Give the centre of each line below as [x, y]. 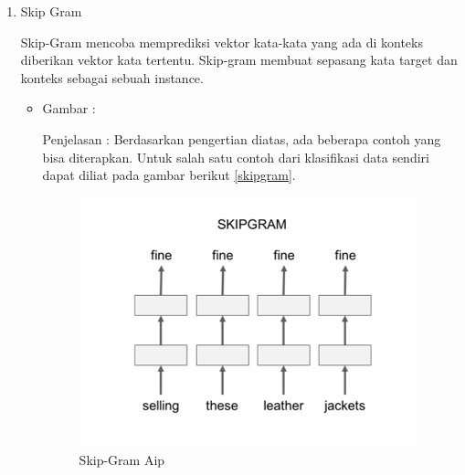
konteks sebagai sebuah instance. [112, 77]
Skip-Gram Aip [122, 460]
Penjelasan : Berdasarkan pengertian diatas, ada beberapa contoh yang [242, 138]
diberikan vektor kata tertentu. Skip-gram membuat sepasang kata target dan [239, 60]
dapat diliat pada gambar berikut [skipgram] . [169, 175]
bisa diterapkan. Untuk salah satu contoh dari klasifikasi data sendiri [236, 157]
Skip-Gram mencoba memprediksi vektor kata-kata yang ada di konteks [222, 42]
